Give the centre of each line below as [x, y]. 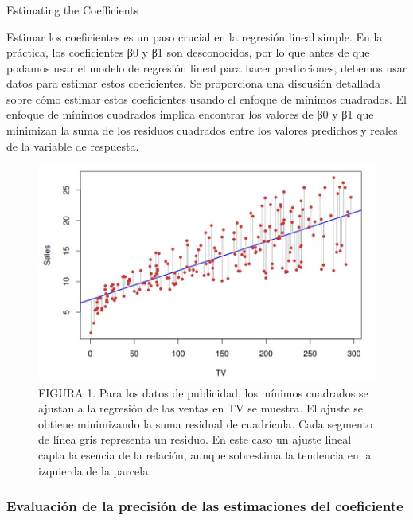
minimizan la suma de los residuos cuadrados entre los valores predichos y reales [202, 130]
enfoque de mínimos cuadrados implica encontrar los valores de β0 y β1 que [190, 114]
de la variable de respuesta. [73, 145]
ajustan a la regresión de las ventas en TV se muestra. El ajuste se [201, 408]
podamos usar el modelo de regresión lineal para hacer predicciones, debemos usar [207, 67]
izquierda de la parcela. [95, 470]
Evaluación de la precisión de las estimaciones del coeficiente [205, 506]
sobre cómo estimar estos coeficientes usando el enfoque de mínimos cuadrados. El [206, 98]
